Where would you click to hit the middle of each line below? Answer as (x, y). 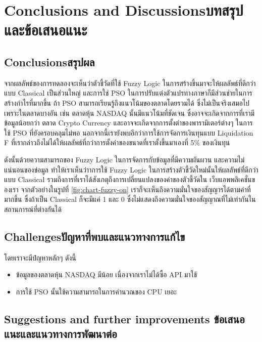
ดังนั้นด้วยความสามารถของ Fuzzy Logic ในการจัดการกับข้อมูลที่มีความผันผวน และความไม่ (124, 159)
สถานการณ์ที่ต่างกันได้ (33, 209)
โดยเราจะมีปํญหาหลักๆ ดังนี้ (40, 257)
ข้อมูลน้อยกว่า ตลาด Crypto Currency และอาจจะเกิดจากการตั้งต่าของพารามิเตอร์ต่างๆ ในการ (128, 123)
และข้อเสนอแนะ (46, 30)
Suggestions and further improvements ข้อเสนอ (124, 318)
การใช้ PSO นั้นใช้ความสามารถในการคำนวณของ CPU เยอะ (96, 291)
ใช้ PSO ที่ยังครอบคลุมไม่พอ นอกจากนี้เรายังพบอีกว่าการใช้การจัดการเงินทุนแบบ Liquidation (129, 132)
